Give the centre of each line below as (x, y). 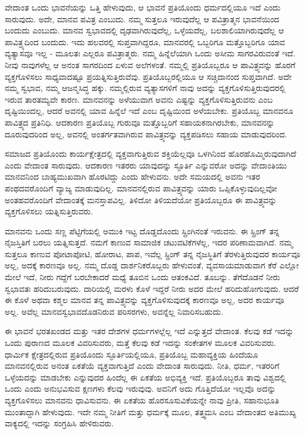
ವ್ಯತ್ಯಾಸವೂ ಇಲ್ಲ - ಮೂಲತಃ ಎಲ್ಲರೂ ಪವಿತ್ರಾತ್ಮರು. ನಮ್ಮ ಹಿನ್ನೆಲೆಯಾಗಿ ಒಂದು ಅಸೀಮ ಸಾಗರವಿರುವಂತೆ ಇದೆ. (150, 53)
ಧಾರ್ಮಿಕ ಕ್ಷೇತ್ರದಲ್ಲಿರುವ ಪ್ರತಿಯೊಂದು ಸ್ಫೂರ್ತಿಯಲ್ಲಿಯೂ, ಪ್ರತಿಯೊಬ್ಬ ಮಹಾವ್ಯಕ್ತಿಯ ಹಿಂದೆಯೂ (132, 354)
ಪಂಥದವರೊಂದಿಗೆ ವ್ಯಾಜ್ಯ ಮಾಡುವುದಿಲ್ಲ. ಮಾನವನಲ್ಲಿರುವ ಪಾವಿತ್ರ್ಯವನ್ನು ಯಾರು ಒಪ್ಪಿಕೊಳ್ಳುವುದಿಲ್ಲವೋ (141, 188)
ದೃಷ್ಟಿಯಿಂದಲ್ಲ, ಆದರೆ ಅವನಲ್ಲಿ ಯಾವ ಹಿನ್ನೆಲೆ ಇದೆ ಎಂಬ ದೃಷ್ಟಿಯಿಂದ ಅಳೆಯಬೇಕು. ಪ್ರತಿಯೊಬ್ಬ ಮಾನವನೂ (149, 111)
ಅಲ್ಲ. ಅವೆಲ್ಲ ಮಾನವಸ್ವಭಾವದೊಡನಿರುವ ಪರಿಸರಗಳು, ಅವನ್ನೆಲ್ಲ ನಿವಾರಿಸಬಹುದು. (114, 311)
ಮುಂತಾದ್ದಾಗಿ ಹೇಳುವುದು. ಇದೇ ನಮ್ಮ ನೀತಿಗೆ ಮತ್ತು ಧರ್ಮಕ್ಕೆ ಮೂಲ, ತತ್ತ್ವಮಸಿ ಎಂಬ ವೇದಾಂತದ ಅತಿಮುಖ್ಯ (150, 411)
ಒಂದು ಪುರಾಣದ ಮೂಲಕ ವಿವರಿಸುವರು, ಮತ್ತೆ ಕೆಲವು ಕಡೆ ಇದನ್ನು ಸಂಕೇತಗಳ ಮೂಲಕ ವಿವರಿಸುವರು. (140, 343)
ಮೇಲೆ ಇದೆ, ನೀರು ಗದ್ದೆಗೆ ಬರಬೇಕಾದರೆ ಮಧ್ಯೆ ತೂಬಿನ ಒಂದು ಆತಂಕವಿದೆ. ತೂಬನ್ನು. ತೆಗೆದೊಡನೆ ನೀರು (143, 277)
